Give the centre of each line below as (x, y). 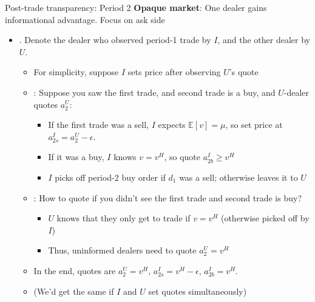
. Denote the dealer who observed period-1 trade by (115, 40)
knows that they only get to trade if (124, 218)
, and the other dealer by (264, 40)
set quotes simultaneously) (198, 291)
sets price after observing (174, 72)
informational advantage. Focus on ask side (85, 19)
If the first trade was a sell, (98, 125)
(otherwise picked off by (265, 218)
